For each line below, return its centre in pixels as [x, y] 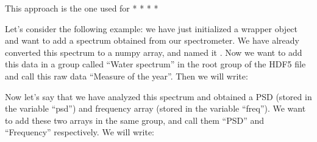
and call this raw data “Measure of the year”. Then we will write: [126, 76]
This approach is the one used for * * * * [82, 8]
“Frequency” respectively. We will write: [80, 132]
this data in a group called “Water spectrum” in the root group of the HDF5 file [155, 64]
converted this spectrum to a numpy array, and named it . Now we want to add [154, 52]
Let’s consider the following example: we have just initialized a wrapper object [151, 28]
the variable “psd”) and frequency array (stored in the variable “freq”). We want [155, 108]
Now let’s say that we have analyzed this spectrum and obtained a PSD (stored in [158, 96]
